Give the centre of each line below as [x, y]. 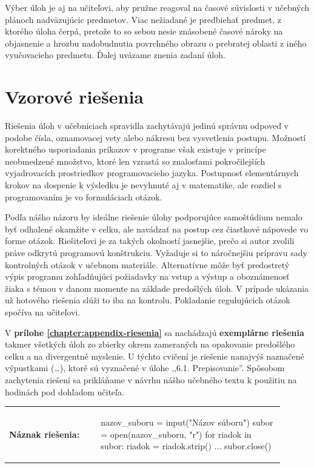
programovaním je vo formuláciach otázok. [84, 196]
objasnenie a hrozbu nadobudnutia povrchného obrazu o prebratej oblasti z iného [156, 43]
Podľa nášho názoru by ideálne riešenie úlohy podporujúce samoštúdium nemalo [154, 217]
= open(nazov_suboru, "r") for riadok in [176, 434]
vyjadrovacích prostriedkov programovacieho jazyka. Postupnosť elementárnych [152, 173]
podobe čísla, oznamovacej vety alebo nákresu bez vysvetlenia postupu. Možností [155, 137]
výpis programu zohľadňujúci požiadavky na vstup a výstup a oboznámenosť [147, 276]
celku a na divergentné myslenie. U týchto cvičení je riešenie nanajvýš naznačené [155, 356]
